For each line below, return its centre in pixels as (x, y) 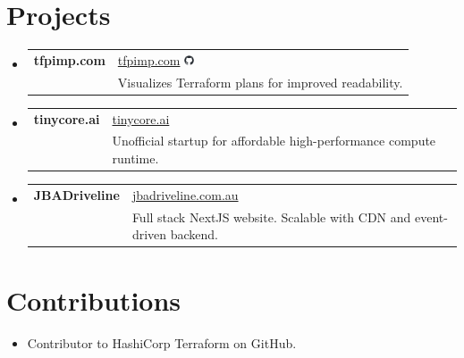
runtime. (135, 158)
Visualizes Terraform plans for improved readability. (260, 82)
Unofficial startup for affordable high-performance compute (274, 141)
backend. (194, 234)
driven (149, 234)
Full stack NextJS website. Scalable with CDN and (271, 216)
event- (431, 216)
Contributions (94, 300)
